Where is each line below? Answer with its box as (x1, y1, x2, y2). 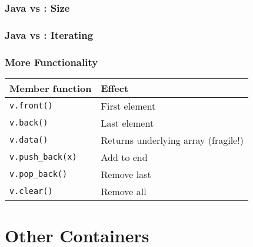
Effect (101, 81, 129, 95)
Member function (9, 81, 92, 95)
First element (101, 98, 156, 113)
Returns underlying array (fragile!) (101, 133, 244, 147)
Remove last (101, 167, 151, 181)
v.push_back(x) (9, 152, 77, 162)
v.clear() (9, 186, 53, 196)
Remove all (101, 184, 147, 198)
